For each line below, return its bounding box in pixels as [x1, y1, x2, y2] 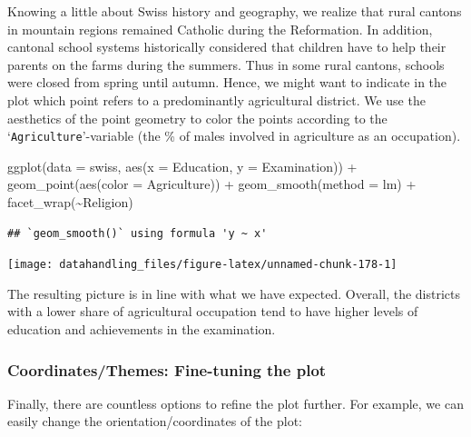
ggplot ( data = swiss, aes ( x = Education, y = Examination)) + [7, 156, 358, 175]
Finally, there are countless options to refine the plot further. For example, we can [7, 393, 464, 412]
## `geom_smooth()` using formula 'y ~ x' [7, 226, 268, 240]
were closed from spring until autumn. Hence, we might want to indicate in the [7, 73, 447, 92]
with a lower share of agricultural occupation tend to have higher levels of [7, 302, 418, 321]
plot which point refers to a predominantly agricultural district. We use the [7, 90, 426, 109]
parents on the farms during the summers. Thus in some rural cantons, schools [7, 55, 445, 74]
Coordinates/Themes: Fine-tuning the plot [7, 358, 327, 381]
